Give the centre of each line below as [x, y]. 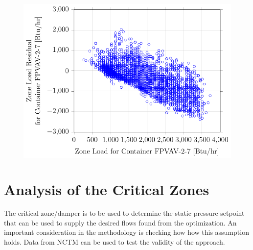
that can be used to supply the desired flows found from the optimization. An [120, 222]
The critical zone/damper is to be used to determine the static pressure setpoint [124, 213]
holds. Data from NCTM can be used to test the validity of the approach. [115, 241]
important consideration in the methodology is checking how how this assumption [126, 232]
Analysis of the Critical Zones [107, 189]
